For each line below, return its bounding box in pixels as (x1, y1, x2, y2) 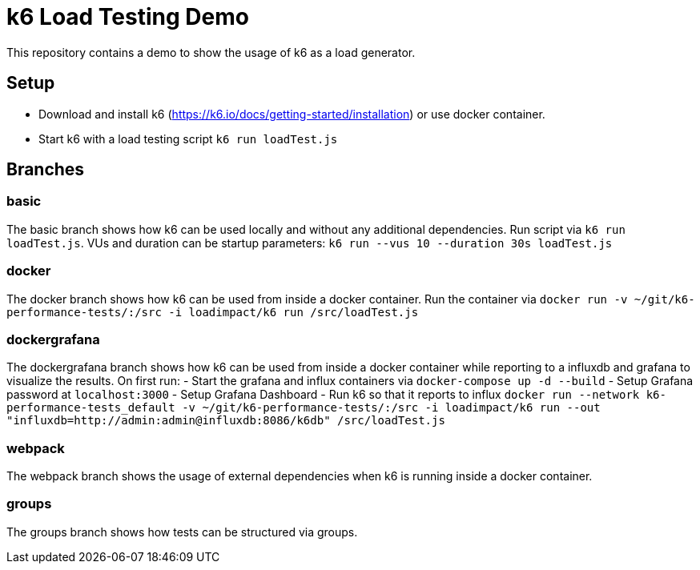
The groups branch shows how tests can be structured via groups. (6, 524, 358, 539)
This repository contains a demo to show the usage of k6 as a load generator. (6, 45, 416, 59)
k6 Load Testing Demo (6, 3, 249, 30)
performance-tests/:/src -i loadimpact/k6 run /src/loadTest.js (6, 305, 419, 319)
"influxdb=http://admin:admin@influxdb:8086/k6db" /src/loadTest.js (6, 414, 445, 427)
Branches (6, 159, 85, 180)
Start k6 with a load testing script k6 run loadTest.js (38, 131, 338, 146)
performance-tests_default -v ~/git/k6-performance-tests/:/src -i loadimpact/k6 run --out (6, 401, 601, 415)
